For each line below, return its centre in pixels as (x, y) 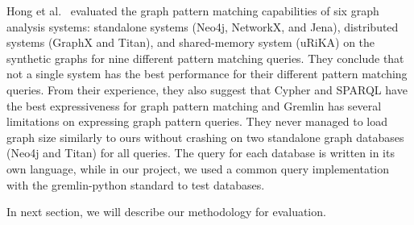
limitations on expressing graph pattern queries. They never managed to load (197, 121)
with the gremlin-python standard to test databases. (136, 184)
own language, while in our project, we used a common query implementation (198, 168)
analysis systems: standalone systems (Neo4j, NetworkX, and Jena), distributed (203, 26)
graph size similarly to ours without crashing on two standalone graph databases (205, 137)
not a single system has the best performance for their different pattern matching (207, 74)
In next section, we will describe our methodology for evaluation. (166, 212)
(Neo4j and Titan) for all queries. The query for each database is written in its (201, 153)
